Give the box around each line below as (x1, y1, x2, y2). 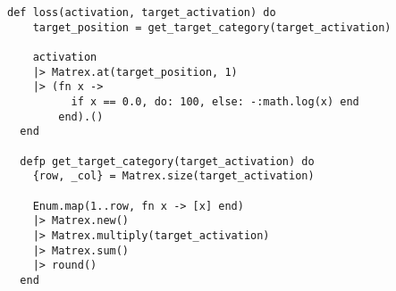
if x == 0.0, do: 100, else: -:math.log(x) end (71, 95, 359, 108)
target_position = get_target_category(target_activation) (32, 21, 392, 34)
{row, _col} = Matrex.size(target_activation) (32, 170, 315, 183)
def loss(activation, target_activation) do (7, 6, 276, 19)
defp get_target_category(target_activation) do (20, 154, 315, 168)
